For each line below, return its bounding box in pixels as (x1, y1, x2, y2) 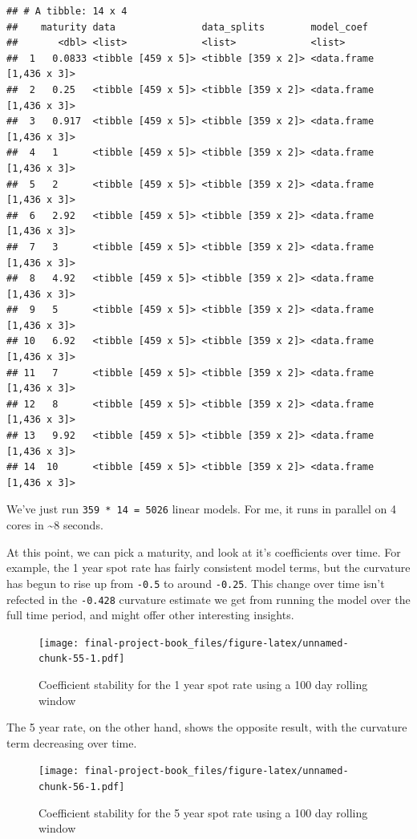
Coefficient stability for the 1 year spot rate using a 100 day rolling (38, 676, 368, 693)
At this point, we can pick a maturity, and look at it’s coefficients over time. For (6, 543, 401, 560)
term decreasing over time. (6, 734, 137, 751)
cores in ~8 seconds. (6, 517, 103, 533)
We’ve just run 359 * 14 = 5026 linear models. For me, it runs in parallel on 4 (6, 501, 397, 517)
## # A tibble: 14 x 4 (6, 6, 128, 17)
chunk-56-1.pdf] (38, 781, 125, 793)
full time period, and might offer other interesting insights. (6, 606, 294, 623)
